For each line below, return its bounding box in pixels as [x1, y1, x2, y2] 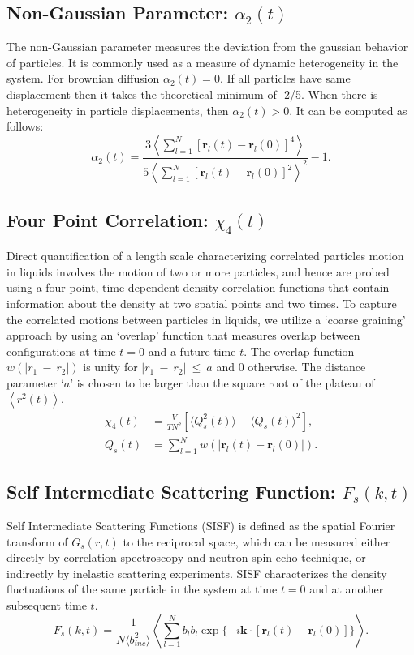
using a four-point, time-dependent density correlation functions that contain [6, 279, 390, 296]
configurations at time [6, 342, 116, 359]
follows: [6, 118, 44, 135]
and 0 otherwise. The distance [216, 358, 366, 375]
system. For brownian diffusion [6, 70, 160, 87]
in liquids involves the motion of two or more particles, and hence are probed [6, 263, 390, 280]
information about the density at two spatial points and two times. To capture [6, 294, 397, 311]
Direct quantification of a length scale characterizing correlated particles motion [6, 247, 404, 264]
